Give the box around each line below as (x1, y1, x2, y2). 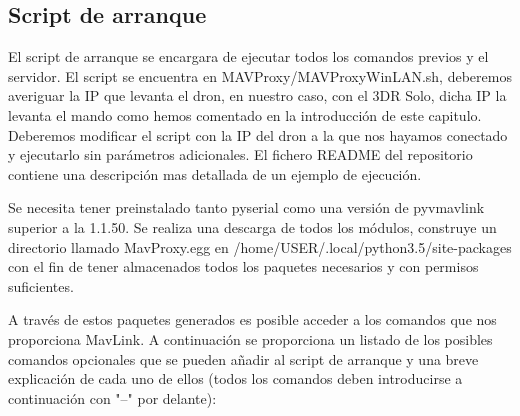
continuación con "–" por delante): (8, 387, 217, 408)
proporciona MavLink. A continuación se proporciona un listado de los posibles (8, 328, 493, 349)
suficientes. (8, 275, 74, 296)
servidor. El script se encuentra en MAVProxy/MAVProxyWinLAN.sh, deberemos (8, 65, 512, 86)
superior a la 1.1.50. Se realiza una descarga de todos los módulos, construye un (8, 216, 497, 237)
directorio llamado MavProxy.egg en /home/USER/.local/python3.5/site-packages (8, 236, 512, 257)
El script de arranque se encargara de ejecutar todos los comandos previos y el (8, 46, 489, 67)
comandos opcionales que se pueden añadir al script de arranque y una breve (8, 348, 479, 369)
